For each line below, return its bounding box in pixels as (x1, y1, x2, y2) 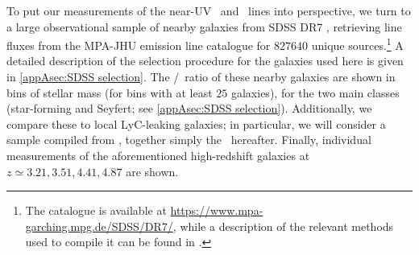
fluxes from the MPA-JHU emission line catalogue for (6, 36, 271, 53)
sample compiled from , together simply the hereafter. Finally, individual (6, 131, 371, 148)
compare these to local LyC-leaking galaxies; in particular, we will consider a (6, 115, 386, 132)
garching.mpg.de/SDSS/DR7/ (25, 217, 173, 234)
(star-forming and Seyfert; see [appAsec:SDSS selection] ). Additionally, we (6, 100, 372, 117)
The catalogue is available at (25, 202, 167, 219)
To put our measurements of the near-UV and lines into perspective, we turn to (6, 2, 411, 19)
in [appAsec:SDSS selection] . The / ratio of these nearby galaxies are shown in (6, 68, 396, 85)
